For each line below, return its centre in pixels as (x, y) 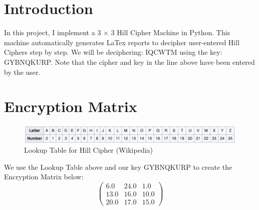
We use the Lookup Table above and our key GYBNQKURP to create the (118, 167)
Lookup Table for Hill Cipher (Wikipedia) (88, 150)
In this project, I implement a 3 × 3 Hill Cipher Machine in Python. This (117, 32)
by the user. (22, 72)
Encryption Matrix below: (44, 177)
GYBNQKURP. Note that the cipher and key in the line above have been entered (129, 62)
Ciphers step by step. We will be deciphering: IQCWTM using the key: (113, 52)
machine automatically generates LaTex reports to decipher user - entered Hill (122, 42)
